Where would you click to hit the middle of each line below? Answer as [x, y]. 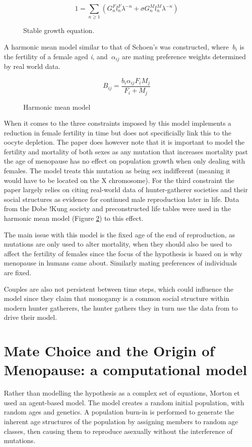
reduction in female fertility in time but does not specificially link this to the [118, 132]
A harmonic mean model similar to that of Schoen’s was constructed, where [116, 46]
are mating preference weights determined [184, 56]
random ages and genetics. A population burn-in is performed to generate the [119, 412]
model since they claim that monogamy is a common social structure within [117, 298]
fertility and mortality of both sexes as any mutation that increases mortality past [126, 151]
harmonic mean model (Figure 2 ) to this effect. [74, 218]
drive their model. [31, 317]
